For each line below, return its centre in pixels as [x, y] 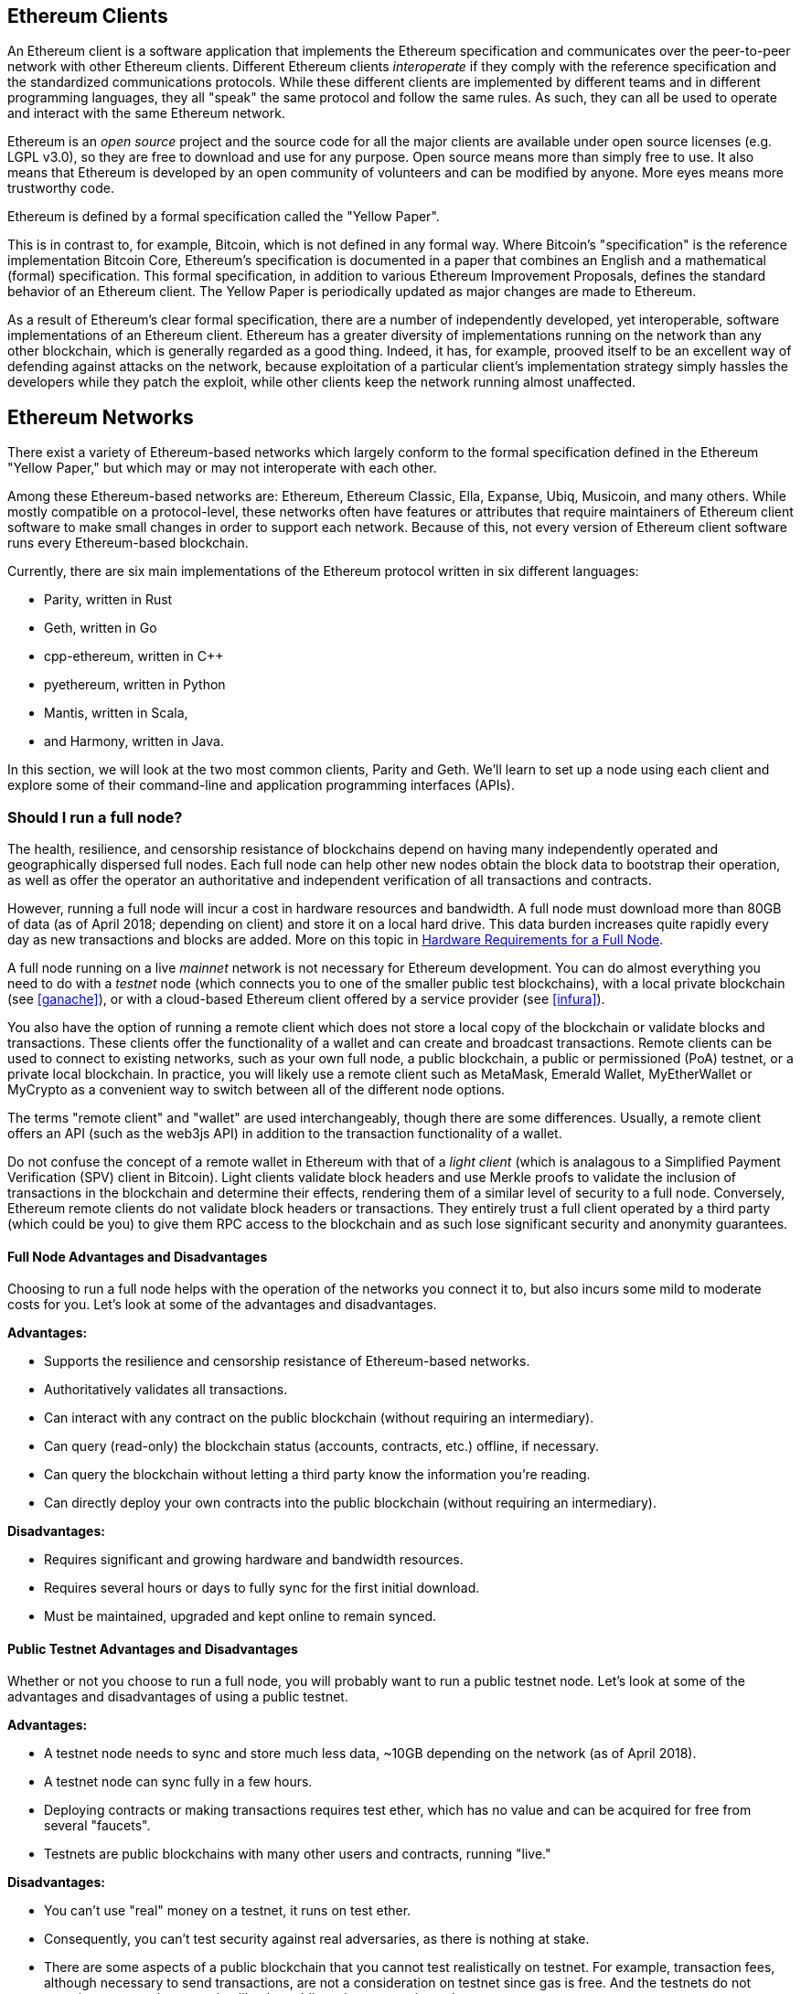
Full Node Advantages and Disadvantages [138, 1256]
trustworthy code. [61, 188]
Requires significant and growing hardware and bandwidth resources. [254, 1560]
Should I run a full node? [95, 817]
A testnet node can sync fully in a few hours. [178, 1782]
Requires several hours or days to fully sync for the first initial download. [262, 1588]
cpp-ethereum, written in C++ [134, 656]
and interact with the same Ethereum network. [146, 113]
